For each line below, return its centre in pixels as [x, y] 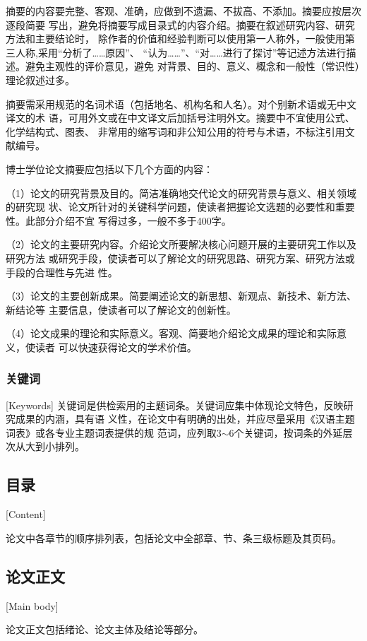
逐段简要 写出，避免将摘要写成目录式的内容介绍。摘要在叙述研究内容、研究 [180, 24]
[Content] [26, 514]
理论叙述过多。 [40, 80]
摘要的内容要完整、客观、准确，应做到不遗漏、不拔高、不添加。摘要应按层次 [183, 11]
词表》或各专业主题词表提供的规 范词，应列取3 [114, 432]
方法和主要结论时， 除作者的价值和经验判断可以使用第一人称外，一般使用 [175, 39]
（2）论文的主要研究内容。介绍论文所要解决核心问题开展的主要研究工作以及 [181, 244]
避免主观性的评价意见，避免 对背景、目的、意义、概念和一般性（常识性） [192, 66]
